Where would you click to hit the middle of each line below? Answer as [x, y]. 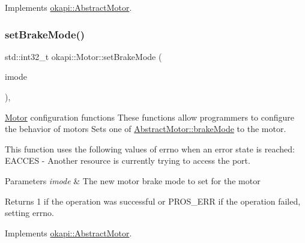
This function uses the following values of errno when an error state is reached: [150, 148]
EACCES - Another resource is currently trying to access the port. [128, 160]
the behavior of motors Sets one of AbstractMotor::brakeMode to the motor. [146, 129]
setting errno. [29, 213]
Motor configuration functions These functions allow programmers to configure [150, 117]
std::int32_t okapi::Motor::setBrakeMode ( [83, 56]
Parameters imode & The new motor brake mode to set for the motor [133, 180]
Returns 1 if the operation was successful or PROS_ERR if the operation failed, [153, 201]
